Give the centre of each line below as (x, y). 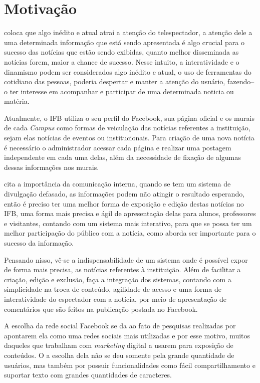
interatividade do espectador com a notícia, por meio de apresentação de (115, 299)
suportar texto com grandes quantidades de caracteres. (88, 375)
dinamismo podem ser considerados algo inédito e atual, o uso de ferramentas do (128, 71)
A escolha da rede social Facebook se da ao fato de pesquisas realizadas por (120, 326)
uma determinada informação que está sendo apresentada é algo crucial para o (124, 42)
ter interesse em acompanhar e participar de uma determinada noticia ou (122, 91)
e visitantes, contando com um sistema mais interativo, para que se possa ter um (128, 223)
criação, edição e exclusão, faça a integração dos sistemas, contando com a (118, 279)
